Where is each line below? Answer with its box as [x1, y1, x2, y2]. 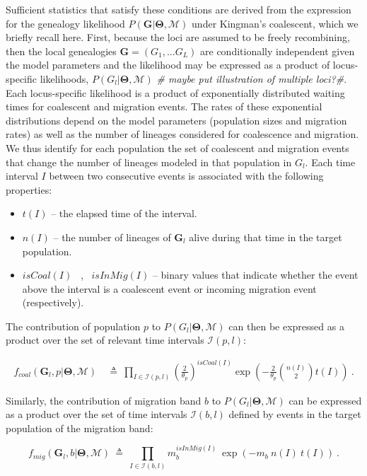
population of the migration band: [6, 420, 153, 435]
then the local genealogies [6, 43, 117, 58]
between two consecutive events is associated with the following [49, 168, 324, 183]
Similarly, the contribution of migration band [6, 393, 202, 407]
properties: [6, 182, 52, 197]
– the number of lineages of [53, 229, 171, 244]
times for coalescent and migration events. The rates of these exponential [6, 99, 322, 114]
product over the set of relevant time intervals [6, 332, 204, 347]
